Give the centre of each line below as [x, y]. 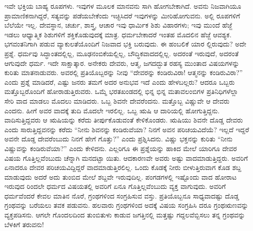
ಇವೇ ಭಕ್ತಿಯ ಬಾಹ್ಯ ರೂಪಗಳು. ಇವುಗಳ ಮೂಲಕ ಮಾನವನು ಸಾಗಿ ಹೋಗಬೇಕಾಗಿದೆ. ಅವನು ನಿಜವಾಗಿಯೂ [123, 6]
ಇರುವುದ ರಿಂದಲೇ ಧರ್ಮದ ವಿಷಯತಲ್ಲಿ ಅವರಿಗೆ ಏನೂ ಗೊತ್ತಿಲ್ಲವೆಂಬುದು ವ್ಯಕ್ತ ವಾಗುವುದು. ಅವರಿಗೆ [115, 186]
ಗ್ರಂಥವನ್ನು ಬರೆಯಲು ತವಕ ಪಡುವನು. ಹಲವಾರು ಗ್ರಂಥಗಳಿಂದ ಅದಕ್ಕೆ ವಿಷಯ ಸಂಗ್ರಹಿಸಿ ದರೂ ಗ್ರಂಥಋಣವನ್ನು [126, 205]
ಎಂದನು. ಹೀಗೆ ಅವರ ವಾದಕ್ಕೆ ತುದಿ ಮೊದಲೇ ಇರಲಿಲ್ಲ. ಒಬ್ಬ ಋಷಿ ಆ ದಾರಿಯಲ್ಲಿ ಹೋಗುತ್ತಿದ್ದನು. [112, 110]
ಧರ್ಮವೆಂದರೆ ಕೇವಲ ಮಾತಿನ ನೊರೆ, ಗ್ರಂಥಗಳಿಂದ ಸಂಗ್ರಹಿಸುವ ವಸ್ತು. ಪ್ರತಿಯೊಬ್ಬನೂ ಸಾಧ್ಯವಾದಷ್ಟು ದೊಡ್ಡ [122, 195]
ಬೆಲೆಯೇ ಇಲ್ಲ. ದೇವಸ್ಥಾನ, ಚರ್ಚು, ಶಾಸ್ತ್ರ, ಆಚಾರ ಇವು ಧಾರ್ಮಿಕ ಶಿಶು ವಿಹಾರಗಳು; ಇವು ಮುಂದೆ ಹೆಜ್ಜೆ [118, 25]
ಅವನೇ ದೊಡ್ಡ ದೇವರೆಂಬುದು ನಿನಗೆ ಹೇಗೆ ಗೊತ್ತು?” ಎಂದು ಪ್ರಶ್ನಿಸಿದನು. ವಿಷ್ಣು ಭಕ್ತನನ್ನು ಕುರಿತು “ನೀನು [118, 139]
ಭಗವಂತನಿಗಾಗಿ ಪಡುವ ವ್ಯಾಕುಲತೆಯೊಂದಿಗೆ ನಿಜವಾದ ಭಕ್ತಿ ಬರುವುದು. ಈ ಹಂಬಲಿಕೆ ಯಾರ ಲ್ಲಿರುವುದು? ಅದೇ [125, 44]
